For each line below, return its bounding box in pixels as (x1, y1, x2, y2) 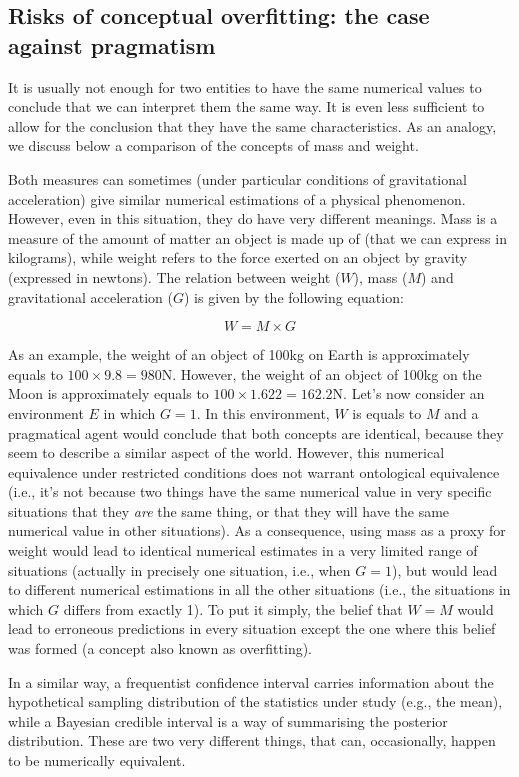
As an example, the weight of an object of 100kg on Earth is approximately (8, 344, 470, 365)
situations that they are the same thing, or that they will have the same (8, 500, 450, 521)
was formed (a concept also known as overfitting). (8, 638, 313, 659)
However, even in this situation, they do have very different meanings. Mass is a (8, 208, 498, 229)
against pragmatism (8, 29, 216, 60)
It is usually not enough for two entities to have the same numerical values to (8, 76, 482, 97)
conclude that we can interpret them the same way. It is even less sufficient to (8, 96, 485, 117)
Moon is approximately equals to (8, 383, 209, 404)
